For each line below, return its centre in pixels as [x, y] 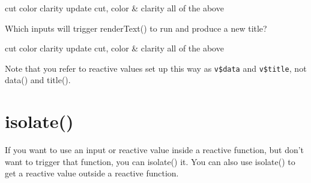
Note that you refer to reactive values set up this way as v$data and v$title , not [156, 68]
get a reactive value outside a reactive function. [92, 173]
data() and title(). [38, 80]
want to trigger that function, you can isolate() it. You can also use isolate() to [150, 161]
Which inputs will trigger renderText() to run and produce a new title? [136, 28]
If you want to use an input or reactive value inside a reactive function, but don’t [155, 150]
